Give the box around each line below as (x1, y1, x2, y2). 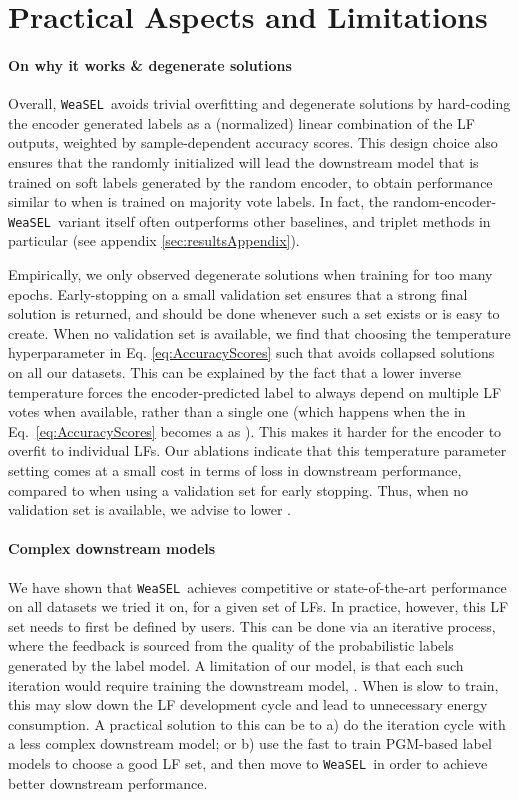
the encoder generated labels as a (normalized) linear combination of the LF (8, 112, 475, 133)
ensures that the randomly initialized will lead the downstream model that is (8, 152, 479, 173)
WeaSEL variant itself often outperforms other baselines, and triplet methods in (8, 210, 491, 231)
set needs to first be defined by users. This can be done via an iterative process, (8, 615, 496, 636)
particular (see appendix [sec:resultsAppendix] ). (8, 230, 300, 251)
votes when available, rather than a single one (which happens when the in (8, 401, 466, 422)
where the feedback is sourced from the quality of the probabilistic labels (8, 635, 454, 656)
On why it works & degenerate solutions (8, 54, 292, 75)
